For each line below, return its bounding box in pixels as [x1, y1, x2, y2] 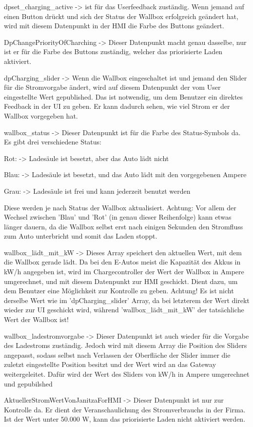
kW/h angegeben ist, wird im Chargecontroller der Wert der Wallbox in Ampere [4, 266, 244, 277]
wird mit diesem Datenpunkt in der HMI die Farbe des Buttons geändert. [4, 20, 224, 31]
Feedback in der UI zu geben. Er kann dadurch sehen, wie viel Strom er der [4, 101, 230, 111]
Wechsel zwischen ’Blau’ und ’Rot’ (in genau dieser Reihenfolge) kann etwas [4, 212, 232, 222]
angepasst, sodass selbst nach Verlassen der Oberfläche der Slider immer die [4, 349, 231, 360]
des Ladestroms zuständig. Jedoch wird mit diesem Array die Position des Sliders [4, 340, 247, 350]
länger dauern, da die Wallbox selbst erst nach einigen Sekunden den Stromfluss [4, 221, 243, 231]
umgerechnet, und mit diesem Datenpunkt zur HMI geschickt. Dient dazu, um [4, 276, 238, 286]
